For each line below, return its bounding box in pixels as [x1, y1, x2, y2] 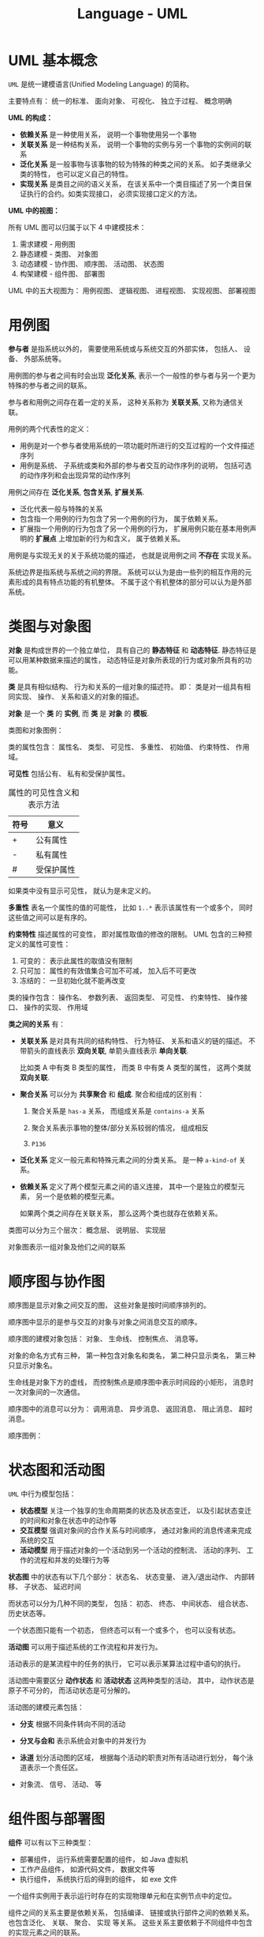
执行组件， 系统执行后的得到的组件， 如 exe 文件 [19, 1874, 177, 1883]
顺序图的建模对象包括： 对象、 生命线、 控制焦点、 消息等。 [8, 1333, 203, 1343]
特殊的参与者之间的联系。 [8, 380, 91, 390]
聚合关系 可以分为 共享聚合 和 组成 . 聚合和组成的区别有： [19, 1089, 205, 1099]
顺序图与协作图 [8, 1273, 106, 1291]
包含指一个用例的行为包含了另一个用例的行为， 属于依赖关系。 [19, 514, 222, 523]
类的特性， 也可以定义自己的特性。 [19, 169, 132, 179]
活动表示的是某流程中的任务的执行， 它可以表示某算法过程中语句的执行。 [8, 1659, 245, 1668]
